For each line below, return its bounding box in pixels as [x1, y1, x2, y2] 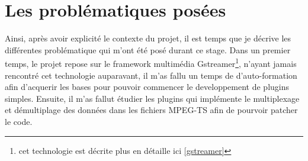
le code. [5, 115, 33, 127]
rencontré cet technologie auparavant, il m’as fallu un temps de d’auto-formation [5, 69, 297, 81]
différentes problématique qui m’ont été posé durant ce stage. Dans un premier [5, 43, 291, 56]
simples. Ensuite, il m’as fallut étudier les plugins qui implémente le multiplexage [5, 92, 300, 104]
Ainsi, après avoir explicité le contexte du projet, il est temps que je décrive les [5, 32, 291, 44]
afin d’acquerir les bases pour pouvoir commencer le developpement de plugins [5, 80, 290, 93]
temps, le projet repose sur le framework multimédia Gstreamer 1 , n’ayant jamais [5, 56, 297, 69]
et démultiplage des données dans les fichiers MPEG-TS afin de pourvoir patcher [5, 104, 298, 116]
